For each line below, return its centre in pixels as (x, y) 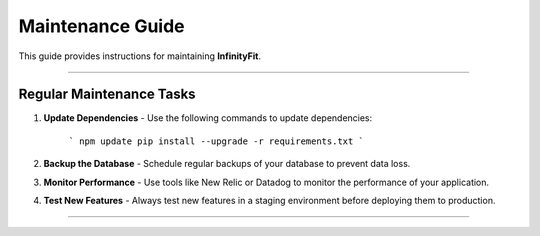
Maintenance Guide (101, 26)
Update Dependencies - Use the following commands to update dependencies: (208, 118)
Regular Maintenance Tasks (107, 94)
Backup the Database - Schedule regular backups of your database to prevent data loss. (227, 164)
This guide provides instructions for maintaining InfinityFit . (140, 56)
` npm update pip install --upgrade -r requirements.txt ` (216, 141)
